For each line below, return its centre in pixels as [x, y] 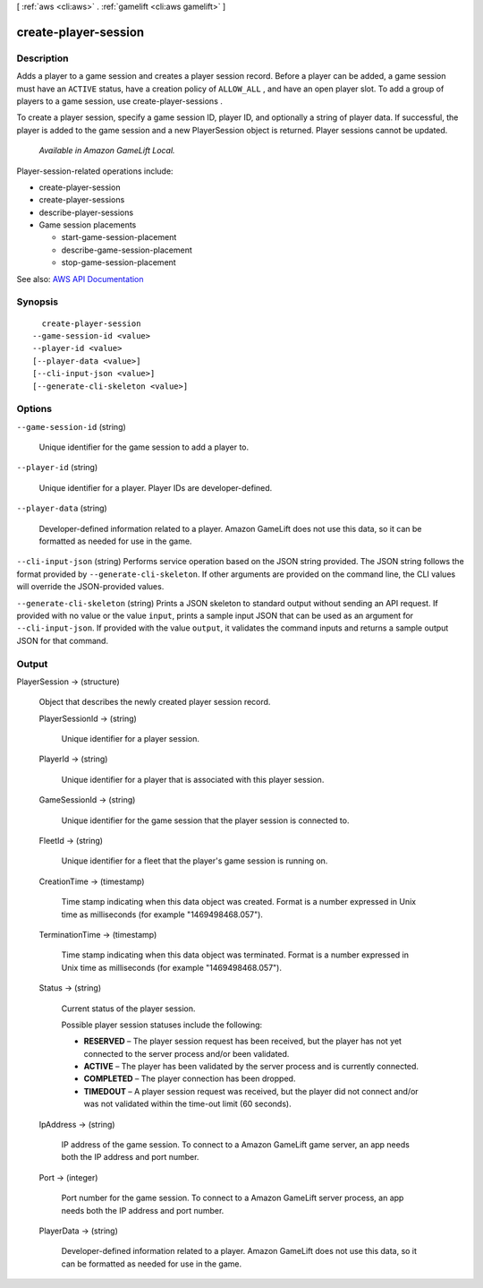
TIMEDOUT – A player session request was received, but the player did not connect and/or [251, 1091]
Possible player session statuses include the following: [162, 1025]
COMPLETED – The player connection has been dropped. [190, 1078]
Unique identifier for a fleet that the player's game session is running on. [195, 861]
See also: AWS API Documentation [80, 279]
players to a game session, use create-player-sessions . [120, 101]
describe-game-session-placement [127, 250]
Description [42, 58]
